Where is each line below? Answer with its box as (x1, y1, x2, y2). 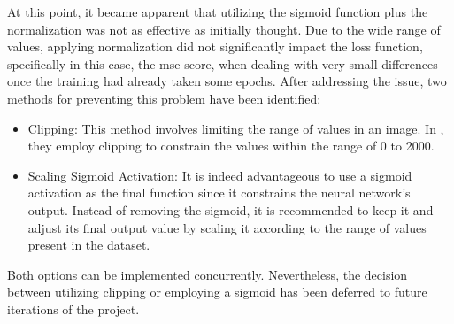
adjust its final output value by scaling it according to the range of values (27, 218, 427, 236)
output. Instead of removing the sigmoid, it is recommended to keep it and (27, 200, 434, 219)
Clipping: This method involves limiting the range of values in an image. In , (27, 119, 444, 137)
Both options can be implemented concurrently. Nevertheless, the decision (7, 265, 408, 283)
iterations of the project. (7, 299, 140, 318)
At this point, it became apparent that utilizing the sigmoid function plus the (7, 3, 428, 20)
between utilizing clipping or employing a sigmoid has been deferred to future (7, 282, 427, 301)
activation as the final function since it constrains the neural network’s (27, 183, 411, 202)
